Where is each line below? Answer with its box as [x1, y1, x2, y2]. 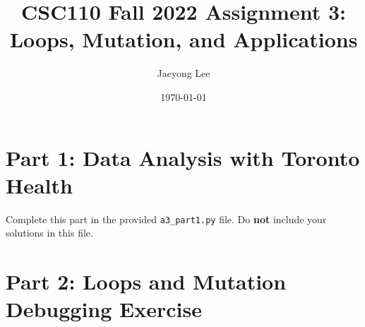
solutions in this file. [6, 225, 93, 240]
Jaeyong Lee [157, 66, 210, 81]
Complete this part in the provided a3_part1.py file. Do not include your [6, 211, 327, 226]
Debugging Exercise [6, 295, 202, 323]
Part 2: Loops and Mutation [6, 267, 287, 296]
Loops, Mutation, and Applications [9, 25, 358, 54]
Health [6, 170, 73, 199]
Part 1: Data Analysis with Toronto [6, 143, 360, 172]
